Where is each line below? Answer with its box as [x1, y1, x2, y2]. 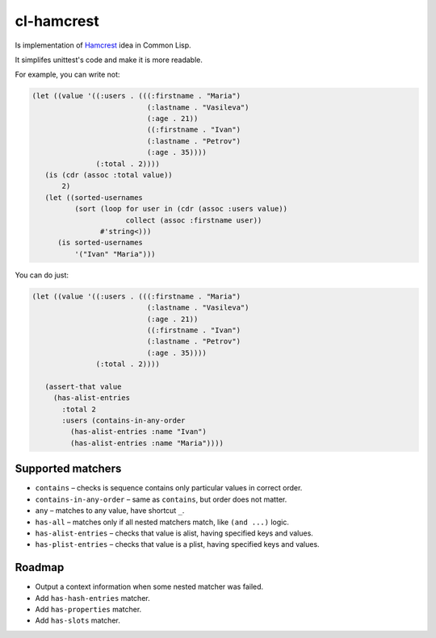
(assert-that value [44, 382, 122, 391]
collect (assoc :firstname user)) [125, 215, 262, 225]
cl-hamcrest [15, 12, 100, 30]
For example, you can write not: [15, 69, 120, 80]
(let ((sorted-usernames [44, 193, 143, 202]
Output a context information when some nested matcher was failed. [35, 582, 264, 592]
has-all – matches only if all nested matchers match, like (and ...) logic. [35, 517, 290, 527]
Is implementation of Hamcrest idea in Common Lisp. [15, 40, 191, 50]
